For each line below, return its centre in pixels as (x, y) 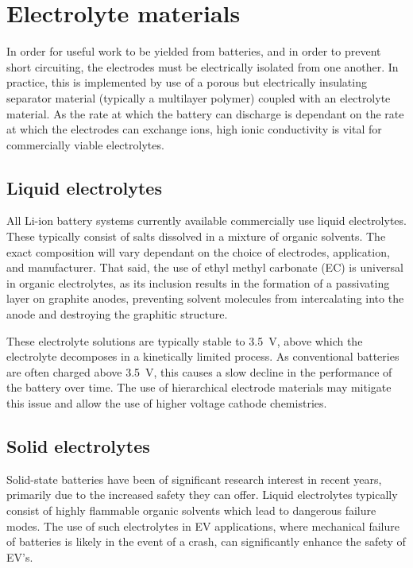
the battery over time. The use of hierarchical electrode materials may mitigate (199, 387)
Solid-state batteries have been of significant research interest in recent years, (194, 479)
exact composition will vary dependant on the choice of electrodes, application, (198, 251)
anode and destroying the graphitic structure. (117, 314)
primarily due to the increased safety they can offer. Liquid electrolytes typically (202, 495)
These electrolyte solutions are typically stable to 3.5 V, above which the (185, 340)
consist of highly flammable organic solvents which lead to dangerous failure (191, 510)
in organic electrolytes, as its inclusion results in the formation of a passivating (198, 282)
